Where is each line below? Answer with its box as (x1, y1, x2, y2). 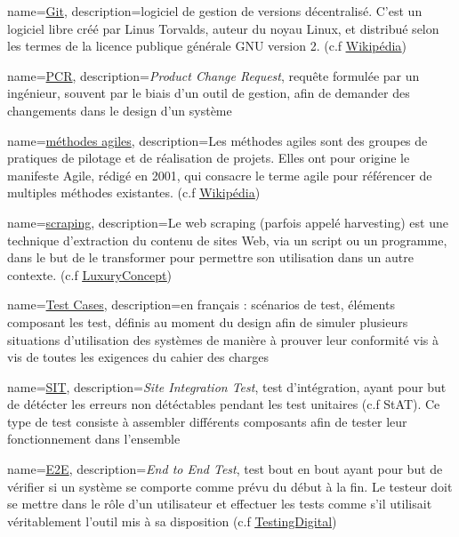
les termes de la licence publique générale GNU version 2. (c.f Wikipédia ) (7, 36, 407, 55)
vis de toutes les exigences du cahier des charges (7, 348, 270, 366)
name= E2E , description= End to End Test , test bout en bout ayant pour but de (7, 460, 443, 478)
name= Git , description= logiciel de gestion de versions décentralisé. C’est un (7, 2, 423, 20)
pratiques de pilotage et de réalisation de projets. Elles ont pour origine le (7, 148, 410, 167)
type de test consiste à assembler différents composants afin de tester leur (7, 412, 407, 430)
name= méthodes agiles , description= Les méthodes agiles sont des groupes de (7, 131, 428, 149)
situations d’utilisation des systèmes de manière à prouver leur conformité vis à (7, 330, 439, 349)
